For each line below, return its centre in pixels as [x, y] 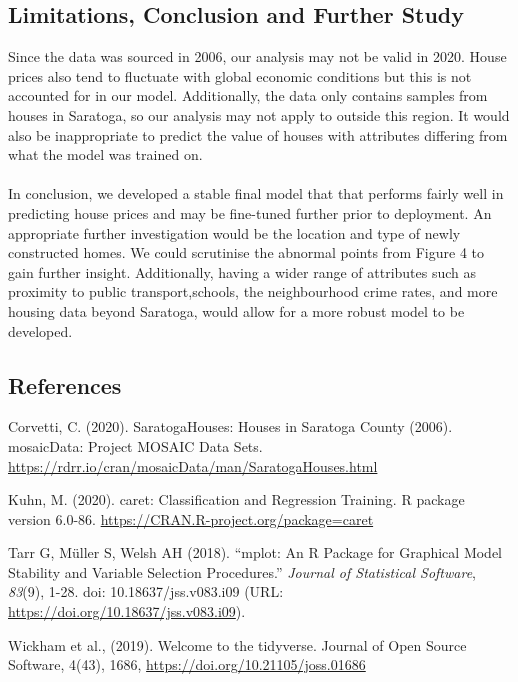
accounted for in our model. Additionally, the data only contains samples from [248, 95]
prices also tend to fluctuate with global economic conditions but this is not [240, 75]
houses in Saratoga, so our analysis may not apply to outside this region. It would [259, 114]
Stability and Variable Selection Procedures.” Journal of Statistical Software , [242, 571]
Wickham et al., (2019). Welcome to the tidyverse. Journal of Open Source [237, 644]
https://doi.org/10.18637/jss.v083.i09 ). [127, 611]
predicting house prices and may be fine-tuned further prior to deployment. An [250, 212]
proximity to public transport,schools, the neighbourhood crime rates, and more [253, 291]
